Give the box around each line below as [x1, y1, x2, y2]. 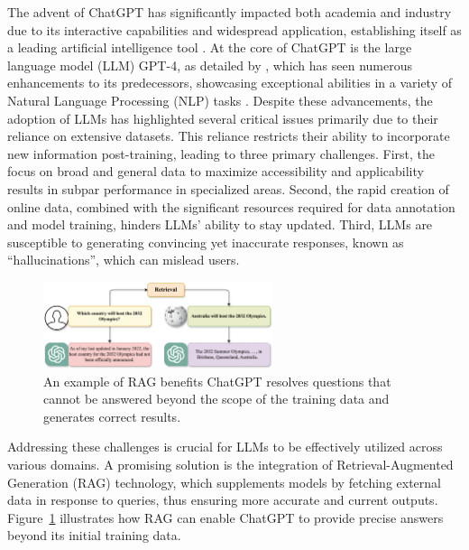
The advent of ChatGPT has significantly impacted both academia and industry [7, 3, 452, 21]
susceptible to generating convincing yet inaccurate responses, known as [7, 232, 404, 251]
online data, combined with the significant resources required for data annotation [7, 197, 455, 216]
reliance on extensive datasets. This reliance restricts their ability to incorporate [7, 126, 450, 145]
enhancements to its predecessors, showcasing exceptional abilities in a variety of [7, 73, 453, 92]
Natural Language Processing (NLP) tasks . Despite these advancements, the [7, 90, 433, 109]
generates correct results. [43, 406, 181, 425]
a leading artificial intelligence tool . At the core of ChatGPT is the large [7, 38, 412, 57]
